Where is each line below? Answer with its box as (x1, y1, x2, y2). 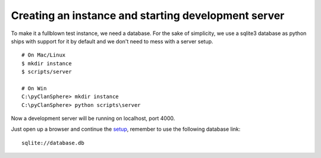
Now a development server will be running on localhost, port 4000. (11, 115, 175, 122)
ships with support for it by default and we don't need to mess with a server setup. (11, 37, 213, 45)
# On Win (21, 85, 47, 91)
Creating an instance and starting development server (11, 9, 285, 22)
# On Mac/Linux (21, 52, 66, 59)
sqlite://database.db (21, 140, 84, 146)
